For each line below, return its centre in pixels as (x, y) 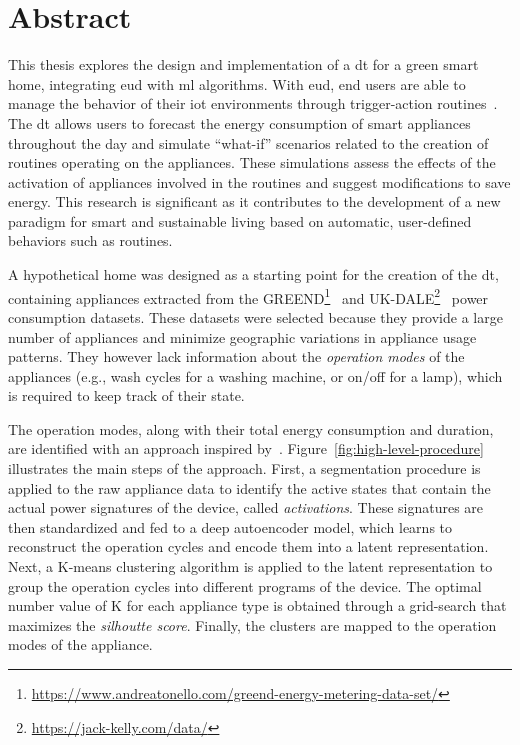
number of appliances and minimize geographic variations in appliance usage (242, 336)
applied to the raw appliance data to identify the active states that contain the (249, 487)
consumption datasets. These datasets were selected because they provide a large (255, 316)
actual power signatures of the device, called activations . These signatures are (246, 507)
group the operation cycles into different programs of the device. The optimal (245, 585)
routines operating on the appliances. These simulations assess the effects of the (252, 162)
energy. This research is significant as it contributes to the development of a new (254, 201)
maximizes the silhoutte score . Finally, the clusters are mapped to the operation (252, 624)
